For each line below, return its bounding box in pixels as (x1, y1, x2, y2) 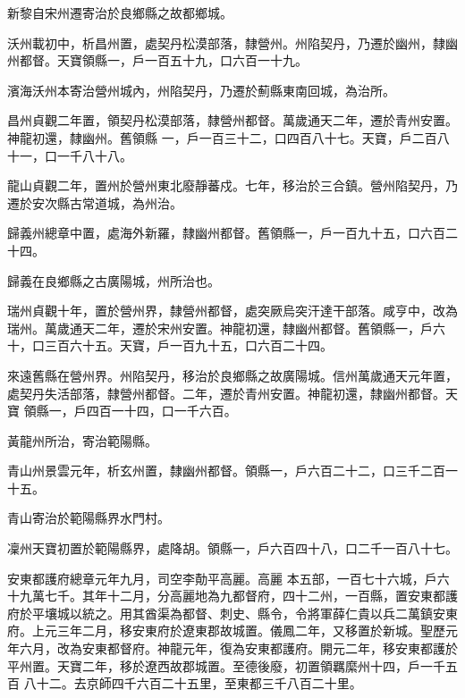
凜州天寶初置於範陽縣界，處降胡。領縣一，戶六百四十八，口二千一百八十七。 (7, 539, 458, 558)
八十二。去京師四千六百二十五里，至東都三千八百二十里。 (23, 674, 362, 693)
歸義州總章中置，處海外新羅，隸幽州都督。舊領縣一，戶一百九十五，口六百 (7, 223, 445, 242)
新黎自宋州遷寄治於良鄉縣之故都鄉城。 (7, 4, 232, 21)
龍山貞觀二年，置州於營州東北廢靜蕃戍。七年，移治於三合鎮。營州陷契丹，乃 (7, 176, 458, 195)
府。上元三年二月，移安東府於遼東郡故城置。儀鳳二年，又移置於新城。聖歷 (7, 621, 445, 640)
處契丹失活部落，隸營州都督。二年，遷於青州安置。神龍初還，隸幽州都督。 (7, 383, 445, 402)
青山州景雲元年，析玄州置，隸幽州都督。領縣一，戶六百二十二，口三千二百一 (7, 461, 458, 480)
